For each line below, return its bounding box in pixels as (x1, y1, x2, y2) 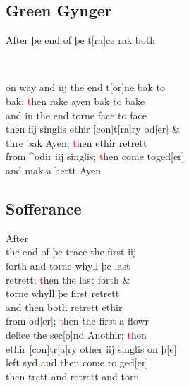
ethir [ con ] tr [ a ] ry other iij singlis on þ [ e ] (6, 341, 177, 356)
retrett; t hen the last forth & (6, 272, 130, 287)
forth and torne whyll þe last (6, 258, 130, 272)
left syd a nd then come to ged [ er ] (6, 355, 149, 370)
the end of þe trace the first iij (6, 244, 137, 259)
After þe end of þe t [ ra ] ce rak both (6, 32, 156, 47)
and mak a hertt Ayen (6, 162, 101, 177)
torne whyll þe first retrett (6, 286, 120, 301)
